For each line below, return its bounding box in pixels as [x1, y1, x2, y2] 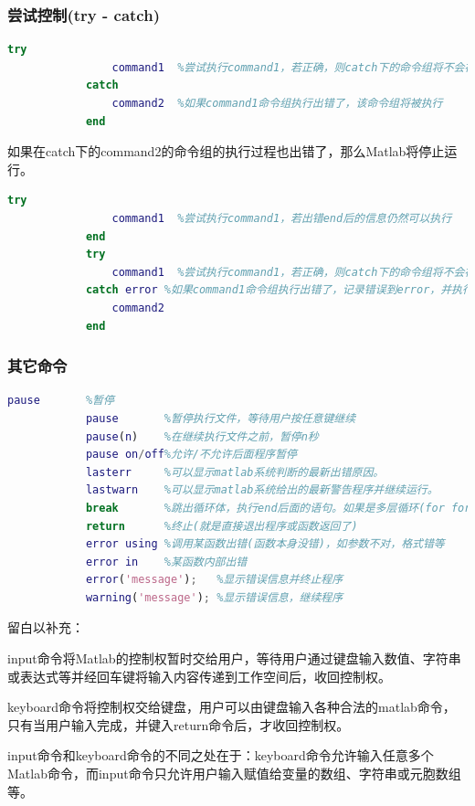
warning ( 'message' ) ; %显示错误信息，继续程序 [85, 590, 343, 604]
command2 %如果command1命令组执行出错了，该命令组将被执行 [111, 97, 443, 110]
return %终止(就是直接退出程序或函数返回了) [85, 519, 358, 533]
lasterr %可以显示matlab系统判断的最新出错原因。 [85, 465, 385, 479]
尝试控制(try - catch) [7, 3, 160, 26]
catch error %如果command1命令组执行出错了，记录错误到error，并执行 [85, 283, 473, 297]
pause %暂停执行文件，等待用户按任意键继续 [85, 411, 356, 425]
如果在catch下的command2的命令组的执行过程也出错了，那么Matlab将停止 [7, 142, 445, 161]
